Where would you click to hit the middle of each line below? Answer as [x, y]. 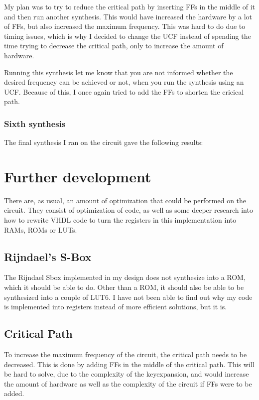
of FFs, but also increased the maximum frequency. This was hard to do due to [125, 26]
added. [14, 393]
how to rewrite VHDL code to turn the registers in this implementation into [120, 220]
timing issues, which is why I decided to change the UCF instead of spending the [128, 36]
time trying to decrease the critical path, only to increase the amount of [114, 46]
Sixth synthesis [35, 123]
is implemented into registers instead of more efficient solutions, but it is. [116, 307]
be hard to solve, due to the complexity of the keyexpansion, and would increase [127, 374]
